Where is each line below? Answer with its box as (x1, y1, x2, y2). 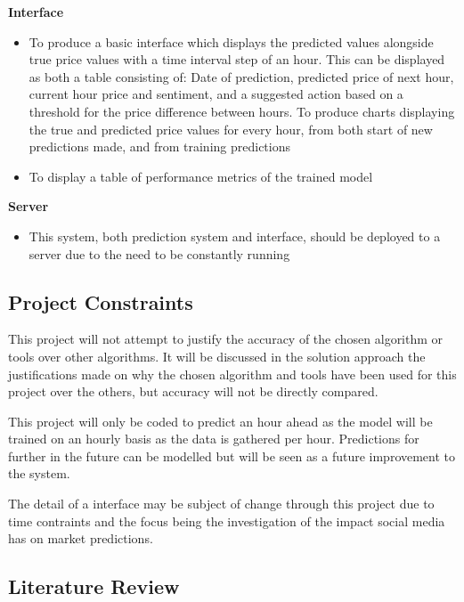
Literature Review (8, 573, 180, 600)
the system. (8, 464, 70, 483)
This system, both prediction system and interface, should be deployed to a (28, 226, 441, 245)
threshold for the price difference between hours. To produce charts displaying (28, 102, 455, 120)
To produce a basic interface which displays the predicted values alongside (28, 32, 434, 51)
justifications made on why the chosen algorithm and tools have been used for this (8, 364, 457, 383)
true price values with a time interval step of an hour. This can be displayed (28, 50, 445, 69)
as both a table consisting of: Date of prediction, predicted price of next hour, (28, 67, 454, 85)
